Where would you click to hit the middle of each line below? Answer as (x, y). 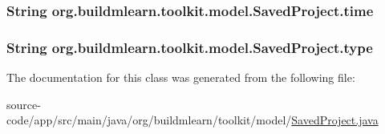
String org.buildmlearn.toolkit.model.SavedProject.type (190, 47)
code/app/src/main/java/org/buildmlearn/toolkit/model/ (149, 120)
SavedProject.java (335, 120)
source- (24, 104)
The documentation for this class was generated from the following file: (181, 77)
